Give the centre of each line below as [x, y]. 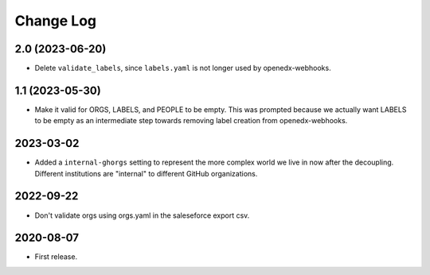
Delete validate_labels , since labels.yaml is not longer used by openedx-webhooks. [183, 68]
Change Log [56, 21]
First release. [56, 257]
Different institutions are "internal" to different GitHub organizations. [146, 173]
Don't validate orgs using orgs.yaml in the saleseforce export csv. [142, 215]
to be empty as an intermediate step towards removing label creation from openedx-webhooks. [191, 121]
